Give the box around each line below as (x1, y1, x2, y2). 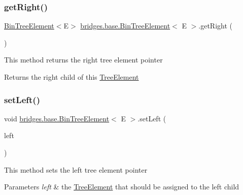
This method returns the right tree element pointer (4, 54, 163, 65)
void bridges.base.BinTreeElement (4, 113, 110, 123)
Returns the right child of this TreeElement (4, 72, 139, 82)
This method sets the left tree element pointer (4, 164, 148, 175)
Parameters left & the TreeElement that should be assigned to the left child (4, 181, 239, 192)
